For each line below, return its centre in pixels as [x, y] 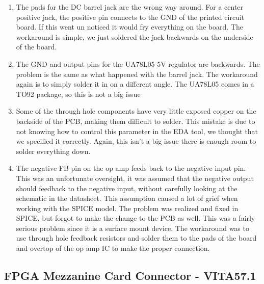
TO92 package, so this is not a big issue [78, 94]
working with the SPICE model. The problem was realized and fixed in [127, 208]
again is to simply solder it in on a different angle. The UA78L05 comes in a [135, 84]
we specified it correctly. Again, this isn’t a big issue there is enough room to [136, 141]
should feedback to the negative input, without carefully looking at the [127, 188]
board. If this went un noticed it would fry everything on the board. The [129, 27]
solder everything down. [53, 151]
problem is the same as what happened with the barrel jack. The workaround [137, 74]
